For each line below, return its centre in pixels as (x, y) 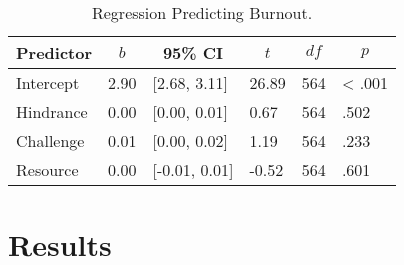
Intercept (48, 82)
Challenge (50, 140)
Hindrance (52, 111)
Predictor (54, 52)
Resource (47, 169)
